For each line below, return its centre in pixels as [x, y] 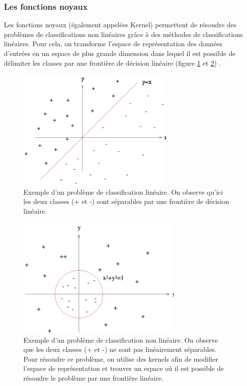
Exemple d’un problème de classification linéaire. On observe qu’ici [123, 192]
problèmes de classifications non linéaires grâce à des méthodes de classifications [123, 34]
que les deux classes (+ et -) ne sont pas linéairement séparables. [120, 349]
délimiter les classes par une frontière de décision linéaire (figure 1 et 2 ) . [113, 63]
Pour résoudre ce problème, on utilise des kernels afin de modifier [121, 358]
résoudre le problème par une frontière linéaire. [94, 378]
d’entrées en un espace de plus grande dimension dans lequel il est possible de [120, 53]
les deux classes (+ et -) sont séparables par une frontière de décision [126, 201]
